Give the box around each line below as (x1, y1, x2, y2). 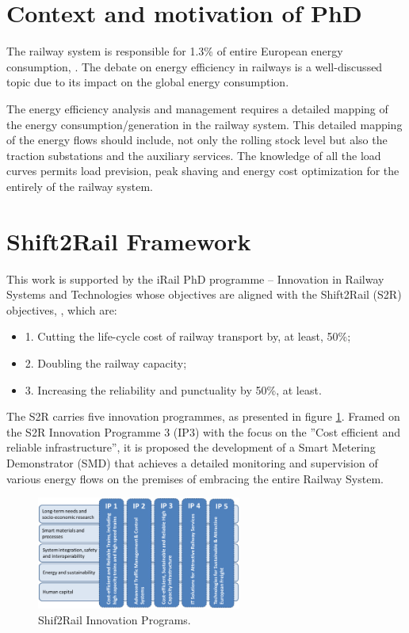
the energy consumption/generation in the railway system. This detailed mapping (6, 116, 403, 132)
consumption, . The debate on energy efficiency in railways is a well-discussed (6, 58, 383, 74)
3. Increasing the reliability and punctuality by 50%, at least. (25, 381, 322, 398)
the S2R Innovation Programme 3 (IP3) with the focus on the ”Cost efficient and (6, 423, 401, 440)
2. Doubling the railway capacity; (25, 354, 187, 371)
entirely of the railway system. (6, 177, 153, 194)
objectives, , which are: (6, 301, 117, 318)
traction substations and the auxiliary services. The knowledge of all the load (6, 147, 381, 163)
